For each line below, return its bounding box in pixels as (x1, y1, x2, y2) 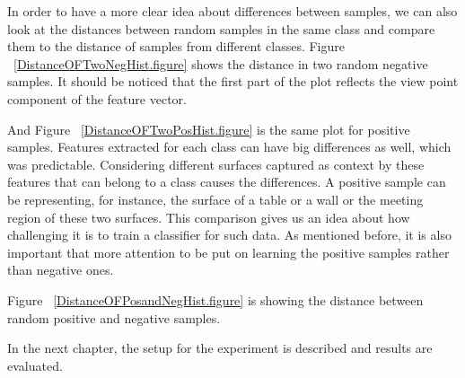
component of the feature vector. (7, 89, 187, 108)
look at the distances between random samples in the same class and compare (7, 19, 435, 38)
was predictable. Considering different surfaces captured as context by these (7, 154, 425, 173)
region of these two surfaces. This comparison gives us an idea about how (7, 207, 410, 226)
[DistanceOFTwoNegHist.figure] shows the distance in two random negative (13, 54, 428, 73)
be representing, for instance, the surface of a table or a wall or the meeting (7, 189, 424, 208)
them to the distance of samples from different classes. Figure (7, 37, 345, 56)
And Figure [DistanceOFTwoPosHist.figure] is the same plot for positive (7, 119, 410, 138)
